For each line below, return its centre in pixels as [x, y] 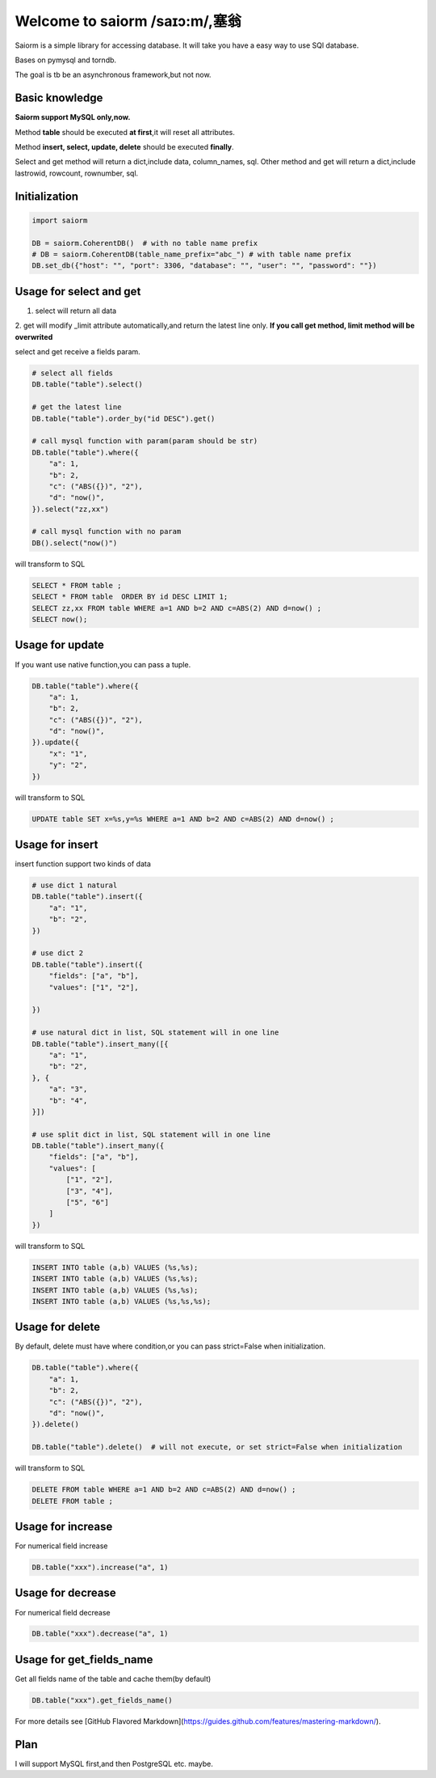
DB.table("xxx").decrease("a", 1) [100, 1634]
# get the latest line [77, 407]
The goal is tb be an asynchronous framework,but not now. [113, 75]
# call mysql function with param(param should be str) [145, 441]
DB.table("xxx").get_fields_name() [102, 1700]
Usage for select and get [78, 291]
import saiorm [60, 220]
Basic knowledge [59, 98]
